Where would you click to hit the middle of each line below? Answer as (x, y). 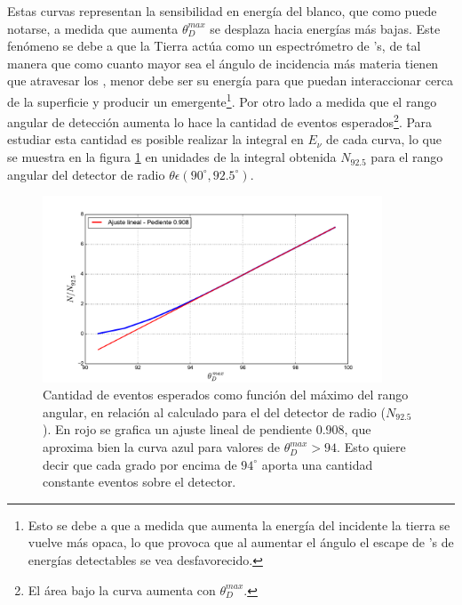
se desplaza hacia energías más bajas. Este (325, 28)
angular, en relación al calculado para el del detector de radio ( (214, 411)
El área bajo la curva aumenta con (122, 589)
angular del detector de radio (86, 174)
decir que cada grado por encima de (140, 464)
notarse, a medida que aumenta (93, 28)
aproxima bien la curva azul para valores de (162, 447)
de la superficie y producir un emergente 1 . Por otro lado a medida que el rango (222, 100)
